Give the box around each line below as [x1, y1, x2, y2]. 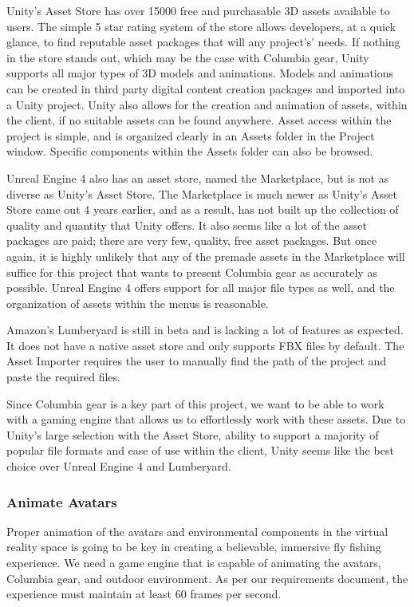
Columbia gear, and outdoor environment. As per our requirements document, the [6, 570, 408, 586]
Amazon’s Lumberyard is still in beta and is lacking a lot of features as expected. [6, 321, 404, 338]
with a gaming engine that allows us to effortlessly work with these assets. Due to [6, 411, 406, 428]
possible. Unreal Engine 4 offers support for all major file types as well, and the [6, 279, 395, 296]
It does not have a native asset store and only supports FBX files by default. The [6, 337, 404, 353]
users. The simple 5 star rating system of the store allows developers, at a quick [6, 18, 396, 34]
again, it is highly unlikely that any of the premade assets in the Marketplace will [6, 247, 405, 264]
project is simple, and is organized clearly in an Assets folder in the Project [6, 127, 375, 144]
